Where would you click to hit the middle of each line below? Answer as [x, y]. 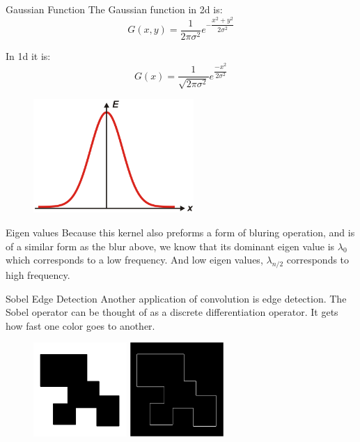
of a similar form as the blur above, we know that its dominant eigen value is [170, 246]
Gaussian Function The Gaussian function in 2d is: [114, 9]
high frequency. [38, 275]
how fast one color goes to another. [80, 325]
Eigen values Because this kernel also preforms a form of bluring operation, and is [180, 233]
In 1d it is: [28, 55]
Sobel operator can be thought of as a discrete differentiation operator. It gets [172, 312]
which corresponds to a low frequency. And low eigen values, [134, 260]
